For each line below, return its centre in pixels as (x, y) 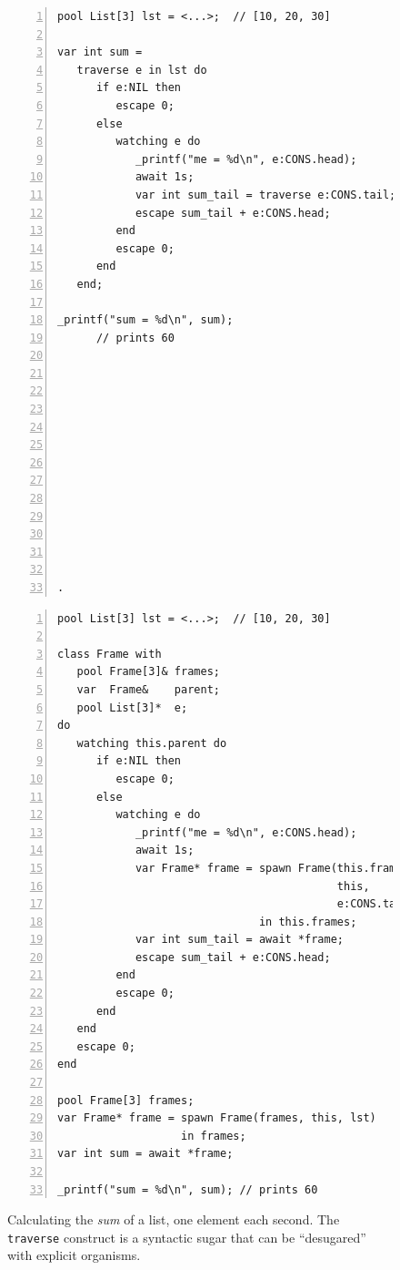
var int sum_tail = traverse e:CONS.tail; (265, 195)
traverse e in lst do (142, 70)
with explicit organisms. (74, 1255)
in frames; (214, 1136)
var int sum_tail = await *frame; (239, 940)
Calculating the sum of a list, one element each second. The (174, 1219)
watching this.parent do (152, 743)
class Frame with (110, 654)
